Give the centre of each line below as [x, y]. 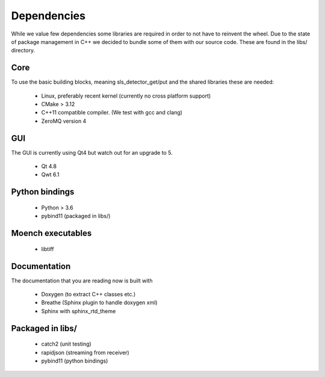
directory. [23, 51]
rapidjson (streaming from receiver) [85, 352]
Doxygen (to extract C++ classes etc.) [88, 294]
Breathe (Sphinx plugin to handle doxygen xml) [99, 303]
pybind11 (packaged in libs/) [76, 216]
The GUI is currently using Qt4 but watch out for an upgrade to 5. [92, 152]
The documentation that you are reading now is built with [82, 281]
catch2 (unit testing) [66, 344]
